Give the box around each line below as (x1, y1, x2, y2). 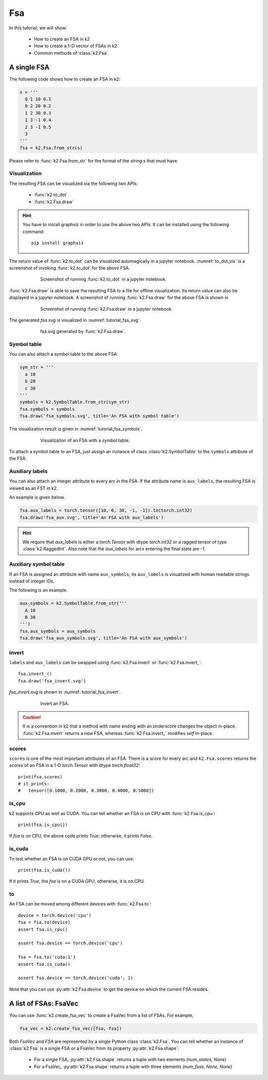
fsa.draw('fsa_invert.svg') (18, 678, 86, 683)
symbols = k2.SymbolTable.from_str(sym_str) (19, 399, 130, 405)
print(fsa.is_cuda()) (18, 867, 70, 873)
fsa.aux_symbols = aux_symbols (19, 628, 96, 634)
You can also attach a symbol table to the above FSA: (9, 351, 119, 357)
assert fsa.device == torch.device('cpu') (18, 940, 123, 946)
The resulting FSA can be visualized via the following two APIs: (9, 180, 138, 186)
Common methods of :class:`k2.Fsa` (34, 50, 108, 56)
